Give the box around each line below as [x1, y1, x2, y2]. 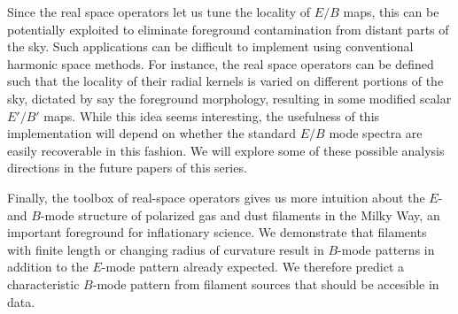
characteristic [7, 274, 80, 293]
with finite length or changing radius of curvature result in [7, 240, 324, 258]
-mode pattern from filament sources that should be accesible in [92, 274, 439, 293]
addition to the [7, 257, 89, 276]
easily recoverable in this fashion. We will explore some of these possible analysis [7, 141, 445, 159]
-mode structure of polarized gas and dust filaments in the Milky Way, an [40, 205, 440, 224]
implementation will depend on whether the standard [7, 124, 297, 142]
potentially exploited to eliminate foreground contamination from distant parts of [7, 19, 449, 38]
